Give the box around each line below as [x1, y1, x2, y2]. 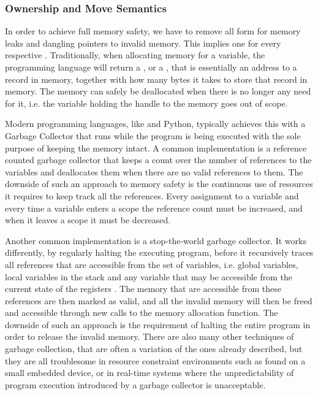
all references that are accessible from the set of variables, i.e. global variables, [5, 258, 298, 270]
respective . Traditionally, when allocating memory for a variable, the [5, 48, 265, 61]
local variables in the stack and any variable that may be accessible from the [5, 270, 292, 283]
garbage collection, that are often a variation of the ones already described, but [5, 342, 303, 355]
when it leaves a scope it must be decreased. [5, 213, 171, 226]
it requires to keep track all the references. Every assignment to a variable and [5, 189, 299, 202]
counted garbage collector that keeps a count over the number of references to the [5, 153, 312, 166]
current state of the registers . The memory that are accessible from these [5, 282, 281, 295]
